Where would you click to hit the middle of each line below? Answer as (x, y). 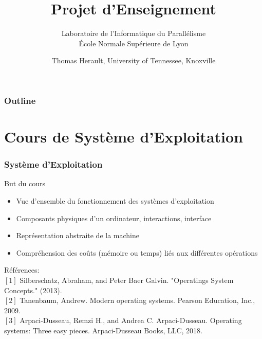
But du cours (25, 183)
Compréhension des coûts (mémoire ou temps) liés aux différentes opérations (137, 252)
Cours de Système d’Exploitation (124, 137)
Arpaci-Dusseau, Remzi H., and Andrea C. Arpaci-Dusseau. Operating (131, 320)
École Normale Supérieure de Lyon (134, 43)
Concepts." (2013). (33, 290)
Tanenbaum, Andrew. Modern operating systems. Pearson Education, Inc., (137, 300)
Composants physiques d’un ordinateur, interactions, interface (114, 218)
